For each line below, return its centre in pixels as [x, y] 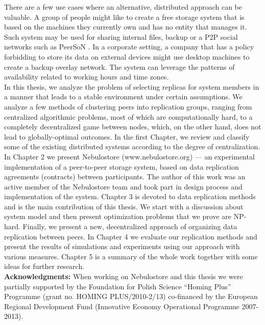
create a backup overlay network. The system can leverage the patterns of [119, 66]
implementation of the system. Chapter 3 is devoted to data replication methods [130, 196]
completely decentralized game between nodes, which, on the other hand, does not [133, 127]
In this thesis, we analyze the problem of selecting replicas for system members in [132, 86]
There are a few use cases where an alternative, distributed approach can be [123, 7]
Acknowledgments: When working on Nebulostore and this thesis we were [124, 276]
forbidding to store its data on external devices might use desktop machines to [127, 56]
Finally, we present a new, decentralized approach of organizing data [130, 226]
